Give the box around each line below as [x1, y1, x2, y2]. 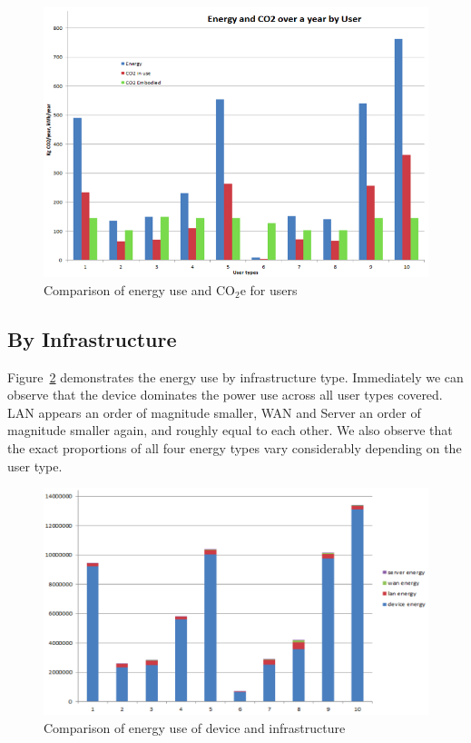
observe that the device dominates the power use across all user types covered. [7, 385, 443, 404]
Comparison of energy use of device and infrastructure [44, 718, 346, 737]
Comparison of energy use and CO [44, 280, 236, 299]
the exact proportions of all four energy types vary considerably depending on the [7, 438, 462, 457]
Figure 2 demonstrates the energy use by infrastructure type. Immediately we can [7, 367, 464, 386]
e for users [240, 280, 298, 299]
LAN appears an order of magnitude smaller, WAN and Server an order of [7, 402, 421, 421]
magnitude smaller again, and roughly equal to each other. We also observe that [7, 421, 453, 440]
